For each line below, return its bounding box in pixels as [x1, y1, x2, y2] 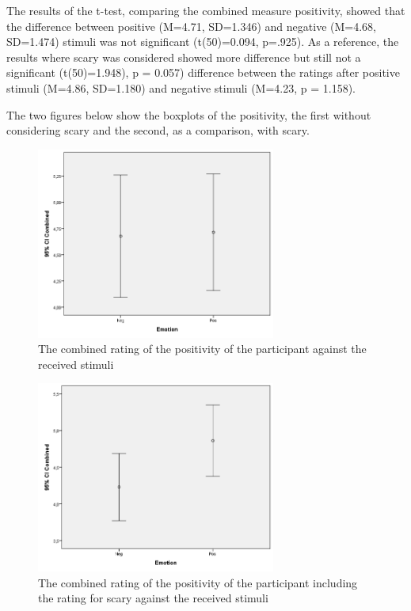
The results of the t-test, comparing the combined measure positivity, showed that [6, 2, 405, 18]
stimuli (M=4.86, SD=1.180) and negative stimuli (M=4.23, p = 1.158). [6, 79, 356, 96]
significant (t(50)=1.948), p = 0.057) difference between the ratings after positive [6, 64, 400, 81]
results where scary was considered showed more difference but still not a [6, 48, 361, 65]
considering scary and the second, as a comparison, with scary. [6, 122, 310, 139]
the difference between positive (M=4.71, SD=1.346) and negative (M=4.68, [6, 17, 376, 34]
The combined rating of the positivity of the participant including [38, 574, 358, 590]
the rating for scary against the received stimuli [38, 590, 268, 606]
